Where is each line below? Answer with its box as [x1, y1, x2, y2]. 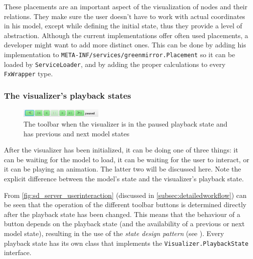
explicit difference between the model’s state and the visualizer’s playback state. [4, 173, 244, 183]
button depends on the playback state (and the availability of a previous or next [4, 218, 245, 229]
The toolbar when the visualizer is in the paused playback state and [23, 119, 228, 129]
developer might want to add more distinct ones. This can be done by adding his [4, 40, 246, 50]
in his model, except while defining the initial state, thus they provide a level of [4, 21, 242, 31]
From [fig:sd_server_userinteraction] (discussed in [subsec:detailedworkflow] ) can [4, 190, 247, 200]
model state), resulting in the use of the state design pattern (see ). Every [4, 228, 224, 238]
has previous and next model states [23, 128, 130, 138]
